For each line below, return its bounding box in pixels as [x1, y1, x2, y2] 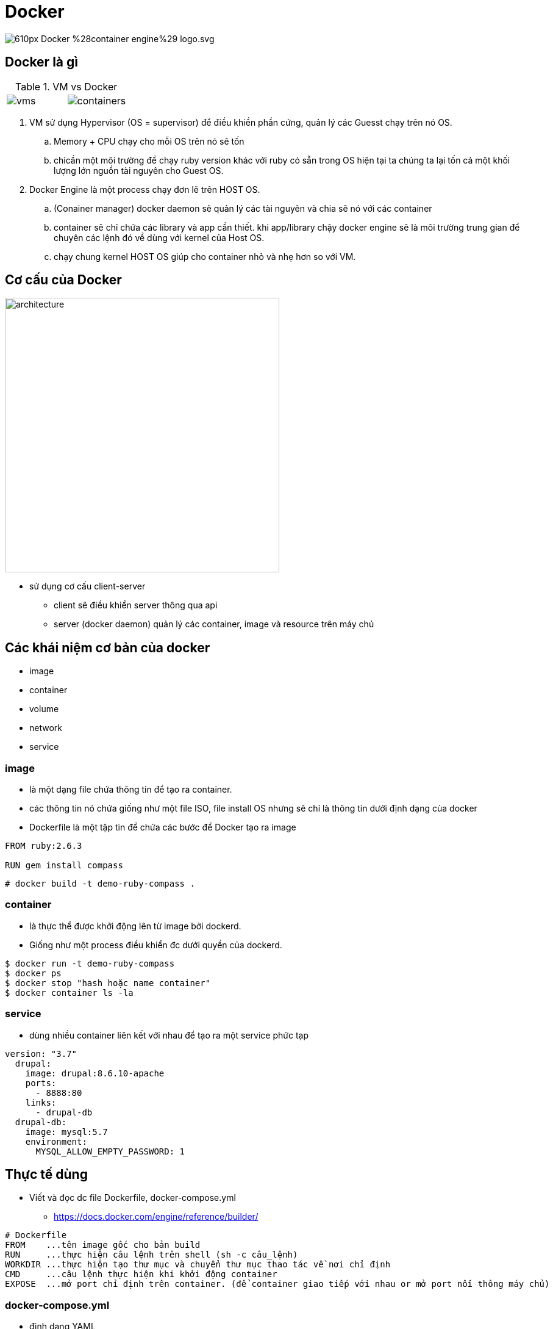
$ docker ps [5, 968, 62, 978]
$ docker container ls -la [5, 987, 134, 998]
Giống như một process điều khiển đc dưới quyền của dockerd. [29, 939, 282, 950]
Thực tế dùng [5, 1166, 88, 1182]
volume [29, 704, 59, 715]
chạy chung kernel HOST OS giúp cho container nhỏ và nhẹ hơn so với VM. [54, 251, 356, 262]
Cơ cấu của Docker [5, 272, 122, 288]
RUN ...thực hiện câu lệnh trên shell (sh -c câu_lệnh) [5, 1250, 298, 1260]
